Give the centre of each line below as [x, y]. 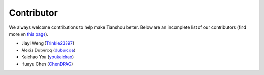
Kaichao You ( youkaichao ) [48, 57]
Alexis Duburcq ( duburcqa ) [48, 50]
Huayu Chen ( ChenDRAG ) [47, 64]
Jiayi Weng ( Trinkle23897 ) [48, 43]
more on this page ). [29, 34]
